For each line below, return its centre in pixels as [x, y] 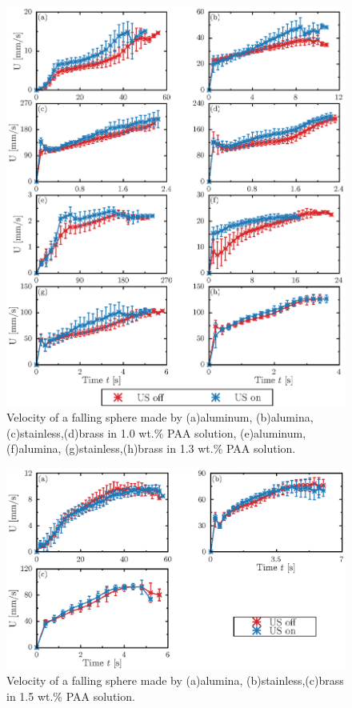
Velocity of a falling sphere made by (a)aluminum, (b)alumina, [160, 417]
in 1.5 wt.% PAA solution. [71, 696]
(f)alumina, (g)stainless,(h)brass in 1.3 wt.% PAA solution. [151, 448]
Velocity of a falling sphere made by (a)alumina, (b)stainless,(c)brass [175, 680]
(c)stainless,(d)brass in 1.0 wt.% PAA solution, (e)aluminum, [156, 432]
